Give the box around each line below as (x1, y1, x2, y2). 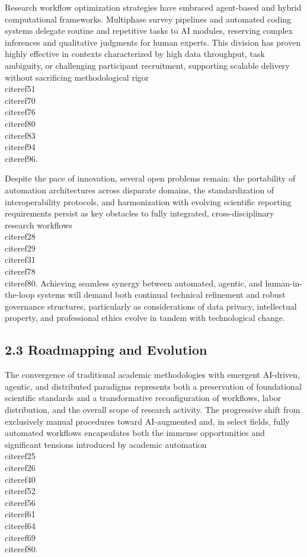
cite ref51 (5, 82, 36, 95)
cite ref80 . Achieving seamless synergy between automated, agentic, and (5, 276, 263, 289)
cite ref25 (5, 450, 36, 462)
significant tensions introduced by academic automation (5, 438, 207, 450)
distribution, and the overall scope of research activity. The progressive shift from (5, 403, 300, 416)
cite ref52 (5, 485, 36, 497)
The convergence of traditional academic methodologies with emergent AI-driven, (5, 368, 300, 381)
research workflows (5, 218, 72, 231)
